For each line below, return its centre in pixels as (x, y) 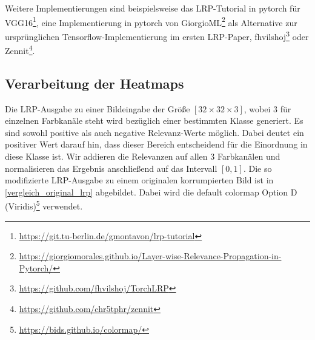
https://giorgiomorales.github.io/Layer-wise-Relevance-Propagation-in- (150, 256)
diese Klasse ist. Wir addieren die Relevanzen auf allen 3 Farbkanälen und (143, 156)
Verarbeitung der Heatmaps (94, 83)
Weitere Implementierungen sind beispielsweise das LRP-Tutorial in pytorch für (153, 8)
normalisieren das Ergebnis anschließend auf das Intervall (111, 168)
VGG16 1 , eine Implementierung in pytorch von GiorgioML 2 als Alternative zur (151, 21)
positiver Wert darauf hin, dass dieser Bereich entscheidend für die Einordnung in (156, 144)
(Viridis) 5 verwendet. (44, 205)
